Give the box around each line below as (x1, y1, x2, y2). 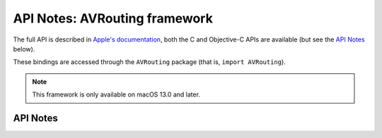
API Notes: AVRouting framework (13, 11, 214, 26)
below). (13, 44, 35, 53)
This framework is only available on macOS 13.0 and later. (32, 90, 201, 99)
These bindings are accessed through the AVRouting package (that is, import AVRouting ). (13, 58, 286, 66)
